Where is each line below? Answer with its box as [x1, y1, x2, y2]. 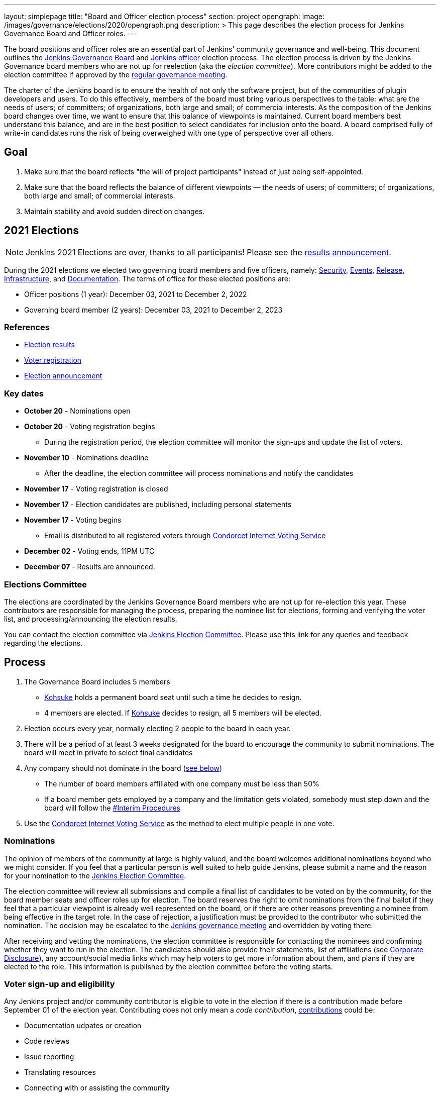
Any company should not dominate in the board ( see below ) [24, 763, 223, 772]
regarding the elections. [4, 638, 83, 647]
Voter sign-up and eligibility [4, 978, 115, 989]
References [4, 322, 50, 333]
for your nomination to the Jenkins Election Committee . [4, 871, 186, 880]
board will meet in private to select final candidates [24, 748, 193, 757]
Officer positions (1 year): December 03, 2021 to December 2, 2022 [24, 289, 247, 298]
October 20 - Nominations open [24, 407, 131, 416]
